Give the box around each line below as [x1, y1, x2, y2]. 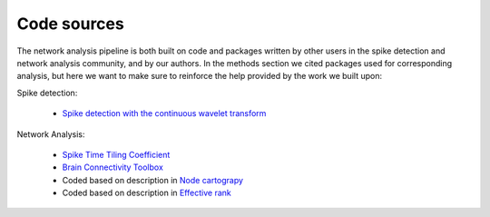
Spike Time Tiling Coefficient [62, 149, 171, 160]
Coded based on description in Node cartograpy [62, 174, 244, 185]
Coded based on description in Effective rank [62, 187, 231, 199]
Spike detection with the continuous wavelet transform [62, 108, 267, 119]
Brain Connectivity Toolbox [62, 162, 163, 173]
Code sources [16, 14, 124, 34]
